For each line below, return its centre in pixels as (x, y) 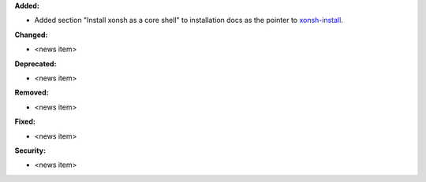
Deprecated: (35, 64)
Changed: (31, 35)
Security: (30, 150)
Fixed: (25, 121)
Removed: (32, 93)
